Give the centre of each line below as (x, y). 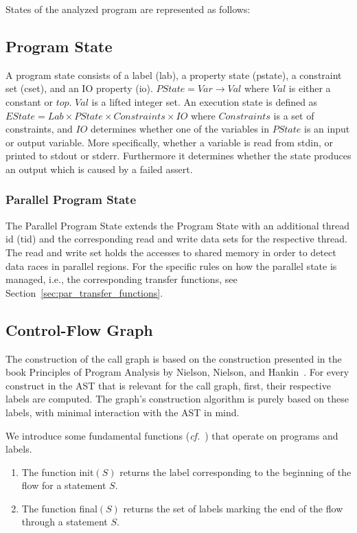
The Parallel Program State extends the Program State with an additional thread (178, 225)
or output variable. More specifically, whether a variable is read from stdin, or (169, 142)
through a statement (65, 522)
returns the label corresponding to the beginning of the (235, 472)
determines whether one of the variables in (180, 129)
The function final (59, 508)
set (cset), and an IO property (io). (79, 88)
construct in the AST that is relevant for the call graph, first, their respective (168, 385)
